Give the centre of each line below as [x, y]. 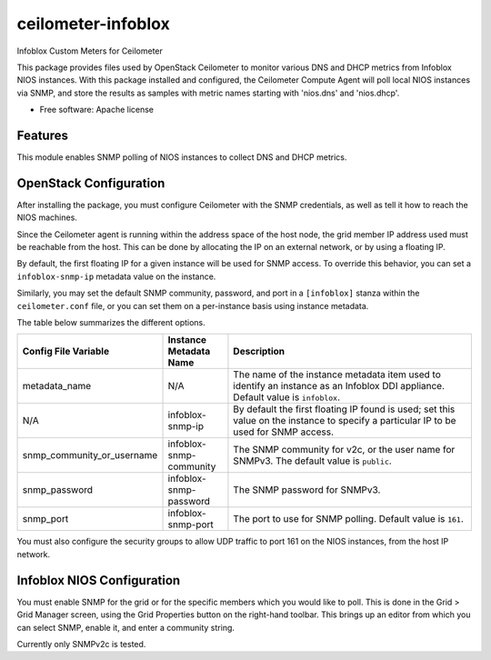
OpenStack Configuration [91, 183]
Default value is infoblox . [287, 397]
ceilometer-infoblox [93, 24]
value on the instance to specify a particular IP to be [345, 421]
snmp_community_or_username [90, 455]
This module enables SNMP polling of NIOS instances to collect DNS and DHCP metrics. [182, 157]
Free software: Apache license [97, 110]
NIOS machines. [47, 217]
